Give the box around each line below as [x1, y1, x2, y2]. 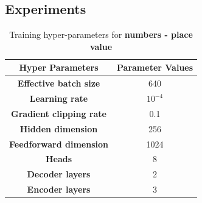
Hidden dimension [19, 122, 98, 135]
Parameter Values [117, 61, 193, 74]
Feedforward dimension [9, 137, 109, 150]
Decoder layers [27, 168, 91, 180]
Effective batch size [17, 77, 100, 90]
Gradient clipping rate [11, 107, 106, 119]
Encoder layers [27, 183, 91, 196]
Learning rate [29, 92, 88, 105]
